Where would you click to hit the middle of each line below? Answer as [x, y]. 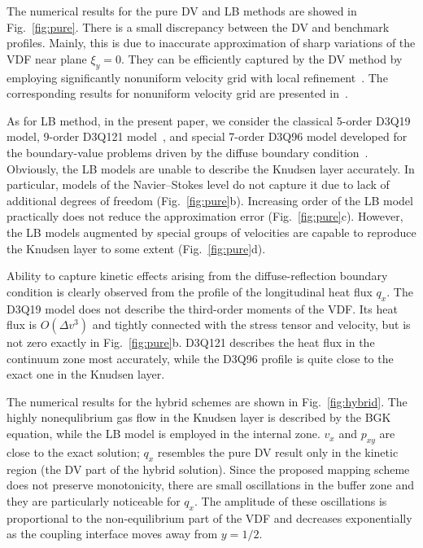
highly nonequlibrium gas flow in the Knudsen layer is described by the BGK [199, 417]
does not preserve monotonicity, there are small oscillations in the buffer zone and [211, 485]
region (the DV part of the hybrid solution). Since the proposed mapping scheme [208, 469]
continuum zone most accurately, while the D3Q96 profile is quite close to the [200, 358]
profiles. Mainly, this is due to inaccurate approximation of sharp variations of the [211, 43]
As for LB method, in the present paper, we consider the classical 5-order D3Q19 [209, 120]
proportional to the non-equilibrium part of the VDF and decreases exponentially [209, 517]
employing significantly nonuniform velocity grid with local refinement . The [197, 77]
